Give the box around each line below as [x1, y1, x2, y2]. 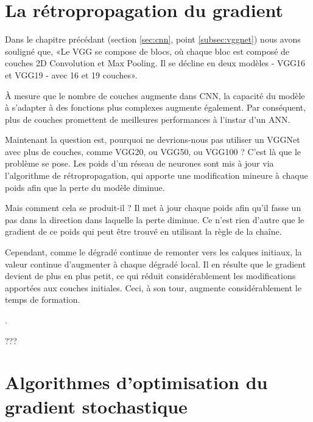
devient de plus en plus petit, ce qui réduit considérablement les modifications [5, 269, 296, 282]
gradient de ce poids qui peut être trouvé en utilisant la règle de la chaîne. [5, 225, 282, 238]
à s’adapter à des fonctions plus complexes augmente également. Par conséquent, [5, 101, 306, 114]
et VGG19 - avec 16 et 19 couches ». [5, 68, 138, 81]
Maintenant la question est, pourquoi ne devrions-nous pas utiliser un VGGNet [5, 133, 300, 146]
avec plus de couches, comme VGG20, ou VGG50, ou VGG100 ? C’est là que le [5, 145, 301, 157]
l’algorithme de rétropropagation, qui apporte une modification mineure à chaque [5, 169, 308, 182]
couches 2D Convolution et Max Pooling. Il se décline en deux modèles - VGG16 [5, 57, 306, 69]
